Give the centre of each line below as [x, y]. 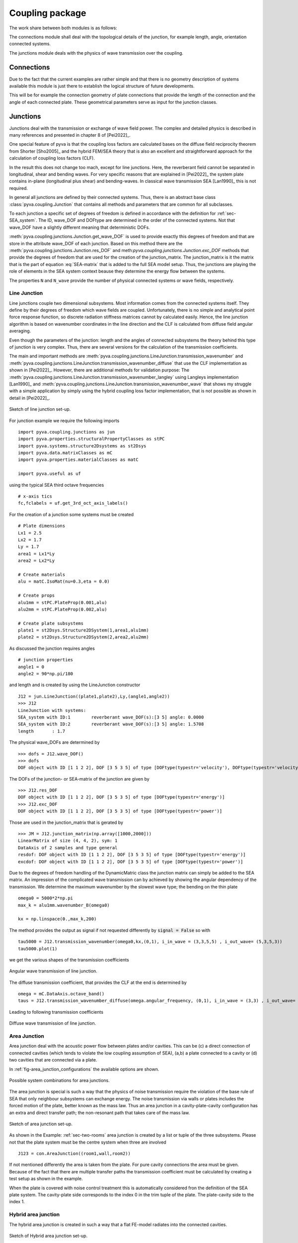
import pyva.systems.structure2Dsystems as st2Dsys [82, 446]
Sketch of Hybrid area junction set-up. [48, 1236]
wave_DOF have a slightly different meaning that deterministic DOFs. [79, 227]
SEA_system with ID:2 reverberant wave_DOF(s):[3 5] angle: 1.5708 [111, 724]
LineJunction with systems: [52, 710]
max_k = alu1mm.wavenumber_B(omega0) [64, 905]
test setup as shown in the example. [46, 1179]
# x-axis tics [35, 496]
